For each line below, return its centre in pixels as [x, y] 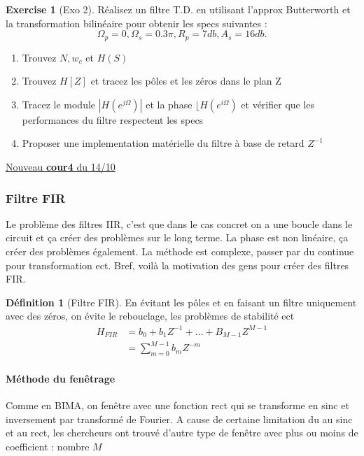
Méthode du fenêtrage [61, 378]
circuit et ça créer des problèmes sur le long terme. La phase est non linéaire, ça [177, 237]
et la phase [169, 104]
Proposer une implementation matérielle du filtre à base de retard [163, 143]
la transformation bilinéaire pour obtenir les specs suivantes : [136, 23]
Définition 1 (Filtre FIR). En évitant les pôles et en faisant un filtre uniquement [181, 302]
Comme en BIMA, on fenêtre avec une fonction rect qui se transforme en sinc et [177, 405]
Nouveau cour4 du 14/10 [61, 167]
